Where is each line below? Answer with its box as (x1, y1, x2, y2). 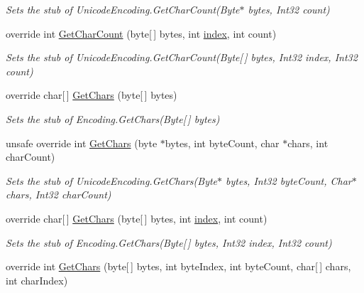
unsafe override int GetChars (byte (6, 135, 158, 150)
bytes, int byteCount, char (165, 135, 280, 150)
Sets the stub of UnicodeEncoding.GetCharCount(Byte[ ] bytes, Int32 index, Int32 (6, 50, 358, 65)
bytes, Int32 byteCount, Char (226, 173, 352, 188)
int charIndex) (6, 272, 68, 287)
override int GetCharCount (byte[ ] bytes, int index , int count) (6, 26, 277, 41)
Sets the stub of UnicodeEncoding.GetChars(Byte (6, 173, 218, 188)
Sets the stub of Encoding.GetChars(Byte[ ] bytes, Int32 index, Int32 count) (6, 235, 332, 250)
